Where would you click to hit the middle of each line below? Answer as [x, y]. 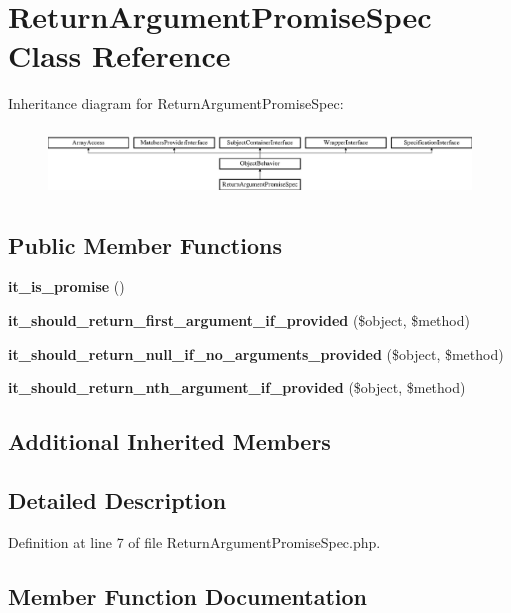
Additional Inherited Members [169, 441]
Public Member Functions [145, 244]
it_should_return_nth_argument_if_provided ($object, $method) [237, 387]
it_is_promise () [66, 286]
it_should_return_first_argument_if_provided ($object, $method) [239, 319]
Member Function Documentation [188, 595]
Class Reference [119, 55]
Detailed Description [117, 499]
